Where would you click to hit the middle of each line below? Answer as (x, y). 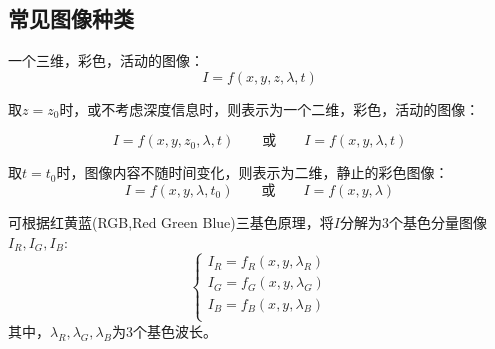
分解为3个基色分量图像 (413, 221)
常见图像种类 (71, 18)
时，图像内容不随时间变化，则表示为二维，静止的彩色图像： (252, 172)
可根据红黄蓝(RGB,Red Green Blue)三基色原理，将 (171, 221)
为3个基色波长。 (164, 330)
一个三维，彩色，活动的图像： (106, 60)
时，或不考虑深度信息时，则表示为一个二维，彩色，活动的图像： (269, 108)
